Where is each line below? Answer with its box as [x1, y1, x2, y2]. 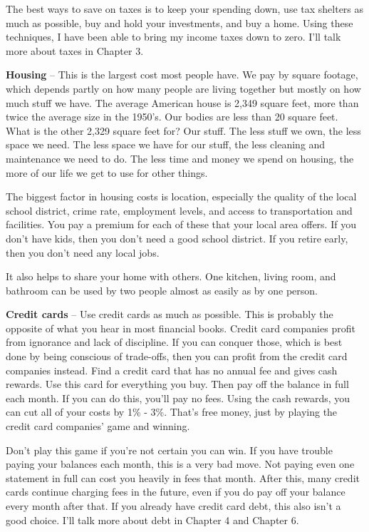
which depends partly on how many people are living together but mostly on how [6, 81, 361, 96]
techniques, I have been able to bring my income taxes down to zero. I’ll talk [6, 29, 341, 44]
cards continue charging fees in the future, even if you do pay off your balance [6, 484, 345, 499]
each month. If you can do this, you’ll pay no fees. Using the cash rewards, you [6, 390, 350, 405]
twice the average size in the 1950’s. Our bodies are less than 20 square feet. [6, 109, 338, 124]
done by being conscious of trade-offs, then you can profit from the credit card [6, 349, 348, 364]
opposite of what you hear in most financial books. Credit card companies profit [6, 320, 355, 335]
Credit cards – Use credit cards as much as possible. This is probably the [6, 307, 333, 322]
